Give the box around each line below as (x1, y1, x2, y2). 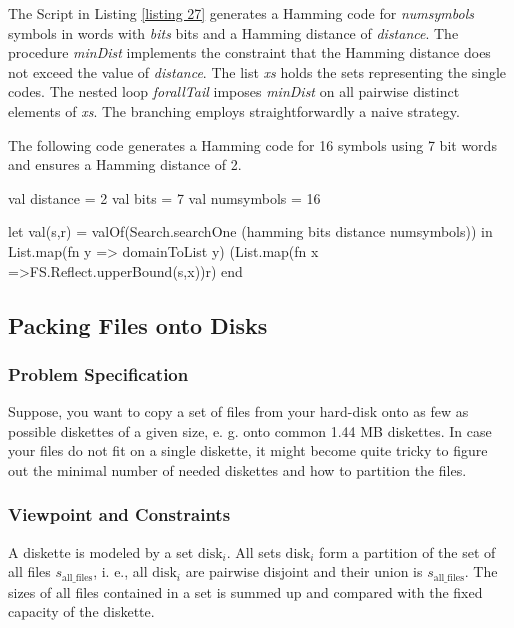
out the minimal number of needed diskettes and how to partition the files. (8, 459, 467, 480)
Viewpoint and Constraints (8, 502, 231, 527)
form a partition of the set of (319, 541, 496, 562)
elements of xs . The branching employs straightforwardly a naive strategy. (8, 100, 460, 121)
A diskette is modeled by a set (8, 541, 194, 562)
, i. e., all (93, 561, 148, 582)
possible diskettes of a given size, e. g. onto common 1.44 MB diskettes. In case (8, 420, 492, 441)
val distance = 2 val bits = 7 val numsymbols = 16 (8, 187, 321, 208)
